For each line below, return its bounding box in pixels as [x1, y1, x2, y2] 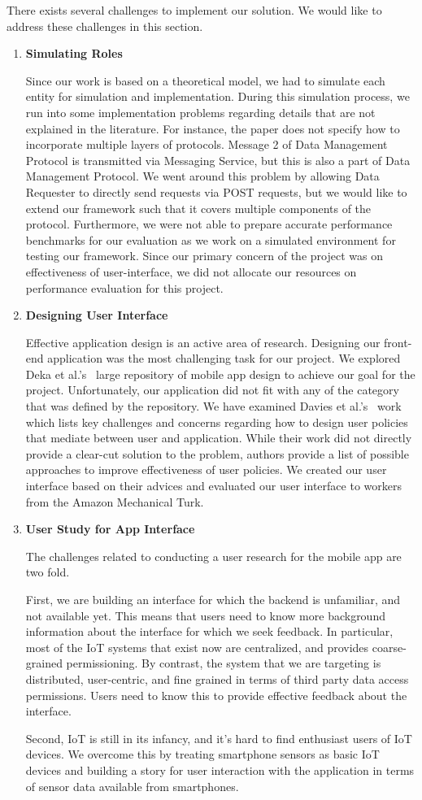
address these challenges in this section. [7, 17, 203, 34]
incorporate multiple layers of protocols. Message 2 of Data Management [25, 136, 388, 153]
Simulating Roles [25, 45, 123, 62]
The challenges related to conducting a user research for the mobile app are [25, 547, 402, 564]
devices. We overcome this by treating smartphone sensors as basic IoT [25, 746, 380, 763]
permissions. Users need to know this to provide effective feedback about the [25, 686, 407, 703]
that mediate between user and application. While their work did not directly [25, 429, 412, 446]
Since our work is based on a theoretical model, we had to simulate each [25, 72, 385, 89]
